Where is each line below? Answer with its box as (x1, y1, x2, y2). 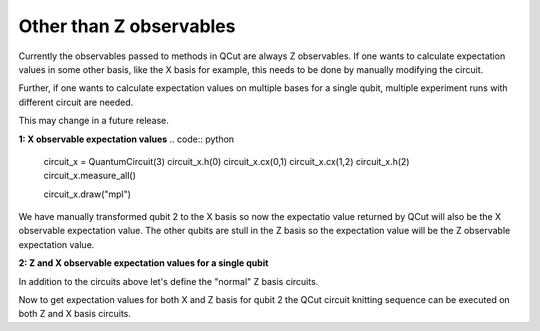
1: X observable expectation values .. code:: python (18, 133, 235, 145)
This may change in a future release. (18, 115, 170, 127)
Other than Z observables (18, 15, 236, 37)
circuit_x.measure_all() (43, 170, 137, 182)
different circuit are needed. (18, 96, 134, 108)
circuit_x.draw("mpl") (43, 188, 132, 200)
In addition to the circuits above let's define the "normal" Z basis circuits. (18, 275, 319, 287)
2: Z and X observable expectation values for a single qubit (18, 257, 269, 269)
